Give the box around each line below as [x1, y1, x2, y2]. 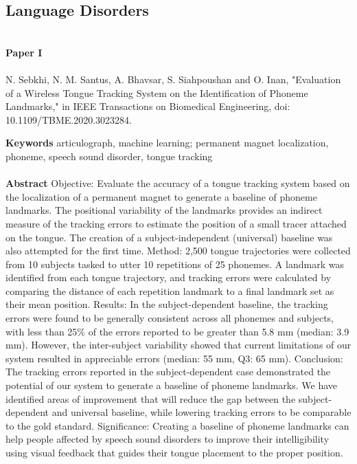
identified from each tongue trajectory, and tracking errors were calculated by [5, 270, 332, 285]
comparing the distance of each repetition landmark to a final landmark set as [5, 283, 334, 298]
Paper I [5, 45, 43, 59]
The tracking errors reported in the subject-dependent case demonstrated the [5, 364, 331, 379]
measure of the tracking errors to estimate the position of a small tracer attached [5, 216, 347, 230]
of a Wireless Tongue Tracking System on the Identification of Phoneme [5, 85, 308, 100]
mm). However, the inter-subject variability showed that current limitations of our [5, 338, 352, 352]
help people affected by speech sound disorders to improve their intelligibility [5, 432, 330, 446]
